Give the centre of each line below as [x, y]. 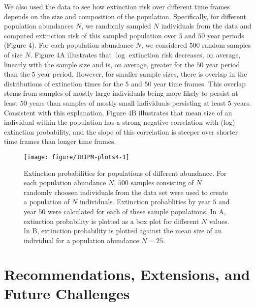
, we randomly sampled [116, 26]
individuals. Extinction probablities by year [145, 202]
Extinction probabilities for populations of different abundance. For [125, 173]
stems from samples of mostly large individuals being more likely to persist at [121, 93]
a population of [47, 202]
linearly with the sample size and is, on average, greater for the [99, 64]
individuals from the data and [206, 26]
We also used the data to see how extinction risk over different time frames [117, 6]
